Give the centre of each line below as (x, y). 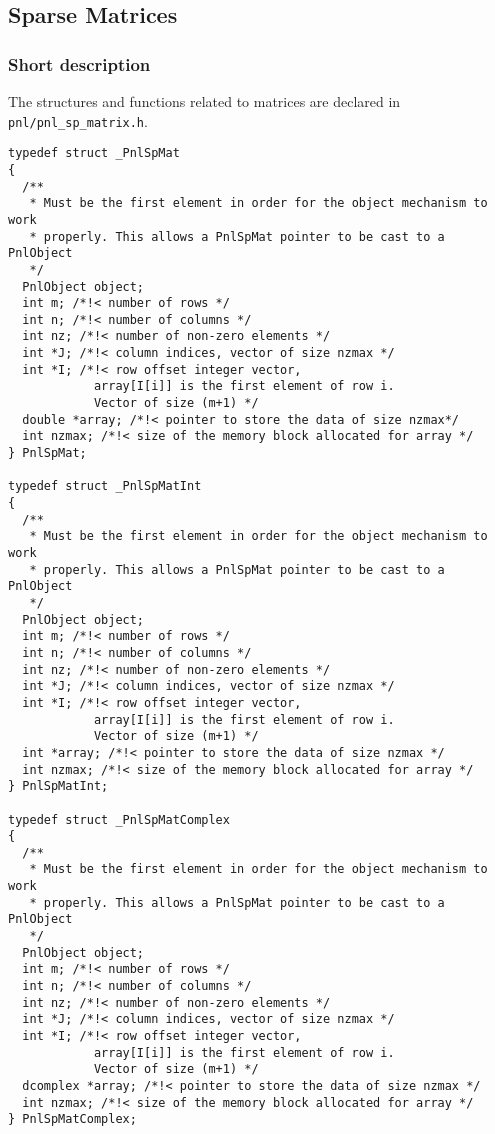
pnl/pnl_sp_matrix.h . (78, 120)
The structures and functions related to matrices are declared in (204, 101)
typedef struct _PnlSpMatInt (105, 486)
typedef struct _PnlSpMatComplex (119, 819)
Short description (79, 63)
